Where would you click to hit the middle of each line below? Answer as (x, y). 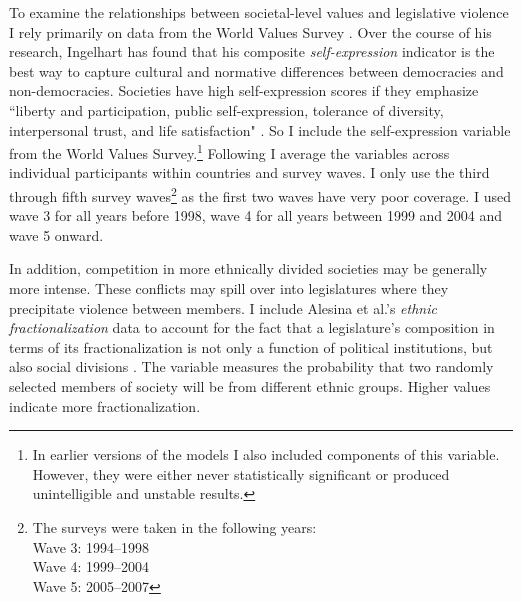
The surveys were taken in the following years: (174, 526)
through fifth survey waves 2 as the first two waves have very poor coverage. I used (260, 194)
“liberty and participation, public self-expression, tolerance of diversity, (226, 109)
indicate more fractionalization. (105, 405)
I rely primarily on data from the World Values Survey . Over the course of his (250, 31)
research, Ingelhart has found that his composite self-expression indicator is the (252, 51)
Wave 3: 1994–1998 (91, 546)
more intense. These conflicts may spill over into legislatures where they (229, 288)
